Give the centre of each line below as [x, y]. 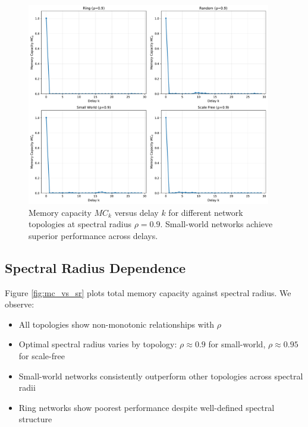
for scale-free [42, 356]
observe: [20, 304]
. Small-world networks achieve [216, 224]
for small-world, [237, 344]
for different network [206, 212]
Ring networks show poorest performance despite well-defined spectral [147, 407]
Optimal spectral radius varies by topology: [98, 344]
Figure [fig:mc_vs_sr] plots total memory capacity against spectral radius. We [148, 292]
